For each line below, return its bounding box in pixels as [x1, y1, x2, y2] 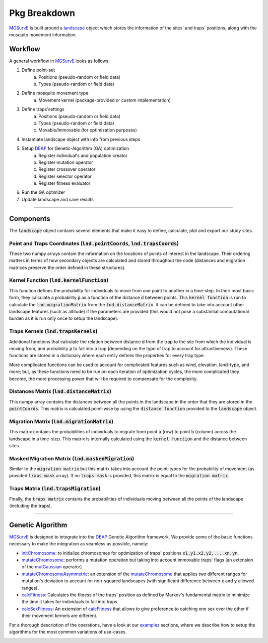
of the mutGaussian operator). [21, 564, 83, 570]
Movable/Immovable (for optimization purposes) [38, 127, 137, 133]
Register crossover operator [38, 166, 96, 172]
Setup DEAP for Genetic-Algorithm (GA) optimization [21, 145, 129, 151]
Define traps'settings [21, 106, 65, 112]
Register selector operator [38, 173, 92, 179]
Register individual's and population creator [38, 152, 128, 158]
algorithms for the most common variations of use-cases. [9, 629, 127, 635]
